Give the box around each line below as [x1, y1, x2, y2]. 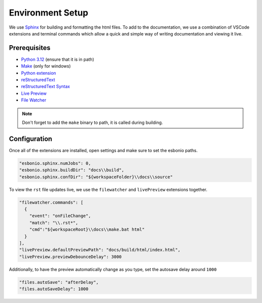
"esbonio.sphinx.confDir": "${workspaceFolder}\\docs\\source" [19, 174, 173, 180]
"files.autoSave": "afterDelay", [19, 279, 99, 285]
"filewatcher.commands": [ [19, 200, 83, 205]
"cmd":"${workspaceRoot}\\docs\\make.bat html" [29, 227, 145, 233]
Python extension [21, 70, 56, 76]
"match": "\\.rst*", [29, 220, 79, 225]
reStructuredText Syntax [21, 84, 70, 89]
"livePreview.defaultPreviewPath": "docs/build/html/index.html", [19, 247, 180, 252]
